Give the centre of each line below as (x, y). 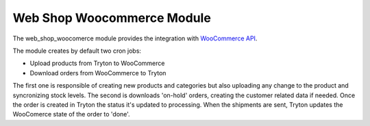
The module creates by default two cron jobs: (77, 51)
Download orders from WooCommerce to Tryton (98, 73)
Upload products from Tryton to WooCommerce (97, 63)
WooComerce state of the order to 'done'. (71, 114)
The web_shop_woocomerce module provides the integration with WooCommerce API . (135, 38)
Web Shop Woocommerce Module (112, 18)
